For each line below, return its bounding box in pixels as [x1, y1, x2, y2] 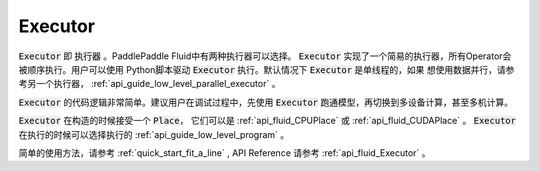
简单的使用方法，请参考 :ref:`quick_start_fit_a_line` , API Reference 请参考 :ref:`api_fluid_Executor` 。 [18, 146, 431, 159]
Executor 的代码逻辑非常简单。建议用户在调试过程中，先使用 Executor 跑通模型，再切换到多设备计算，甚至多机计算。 [18, 96, 514, 108]
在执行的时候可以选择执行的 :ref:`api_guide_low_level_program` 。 [18, 128, 290, 140]
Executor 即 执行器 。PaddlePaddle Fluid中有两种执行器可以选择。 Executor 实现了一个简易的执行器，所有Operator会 [18, 50, 512, 62]
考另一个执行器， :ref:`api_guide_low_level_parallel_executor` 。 [18, 78, 281, 90]
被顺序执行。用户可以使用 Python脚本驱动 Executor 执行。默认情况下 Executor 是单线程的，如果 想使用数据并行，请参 [18, 63, 515, 75]
